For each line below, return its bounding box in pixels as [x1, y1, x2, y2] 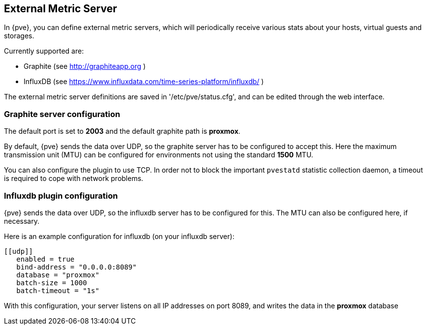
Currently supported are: [4, 47, 84, 56]
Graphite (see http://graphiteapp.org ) [24, 62, 146, 71]
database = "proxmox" [16, 270, 99, 279]
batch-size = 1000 [16, 278, 87, 287]
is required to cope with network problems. [4, 174, 144, 183]
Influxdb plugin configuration [4, 190, 118, 201]
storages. [4, 31, 34, 40]
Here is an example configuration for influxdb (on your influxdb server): [4, 232, 235, 240]
